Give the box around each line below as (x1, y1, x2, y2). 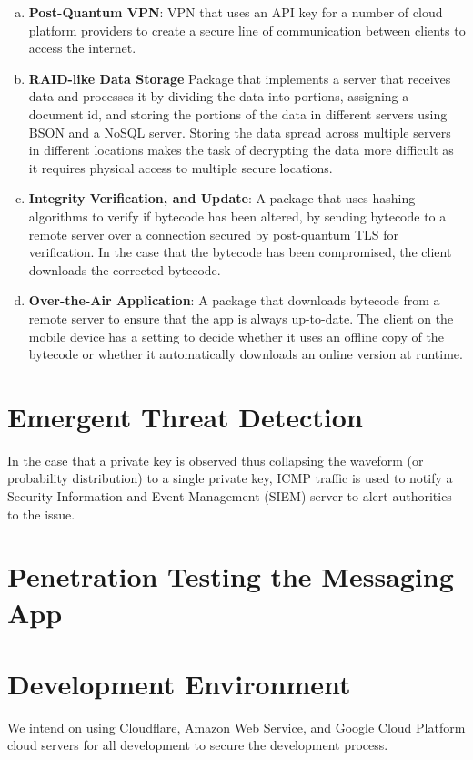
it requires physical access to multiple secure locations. (28, 158, 333, 177)
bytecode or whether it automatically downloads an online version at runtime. (28, 344, 463, 364)
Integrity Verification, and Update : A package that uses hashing (28, 189, 416, 208)
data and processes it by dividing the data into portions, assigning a (28, 87, 409, 106)
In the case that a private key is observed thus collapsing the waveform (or (7, 450, 424, 469)
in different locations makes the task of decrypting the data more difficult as (28, 140, 454, 159)
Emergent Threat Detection (7, 397, 363, 435)
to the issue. (7, 504, 75, 523)
